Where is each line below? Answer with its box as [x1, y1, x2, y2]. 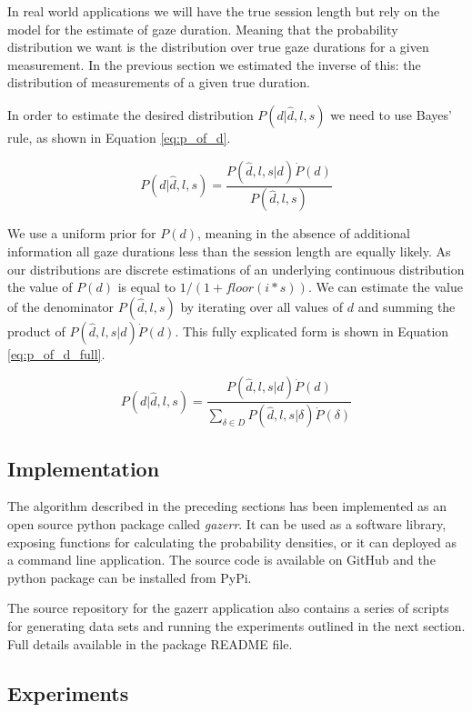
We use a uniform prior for [7, 224, 156, 243]
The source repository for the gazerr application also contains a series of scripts [7, 598, 449, 617]
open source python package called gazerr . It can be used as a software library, [7, 515, 447, 534]
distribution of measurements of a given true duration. [7, 73, 310, 92]
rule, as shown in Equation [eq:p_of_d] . [7, 127, 231, 146]
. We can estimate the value [307, 277, 463, 296]
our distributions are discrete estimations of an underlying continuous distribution [7, 259, 465, 278]
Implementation [7, 454, 160, 482]
